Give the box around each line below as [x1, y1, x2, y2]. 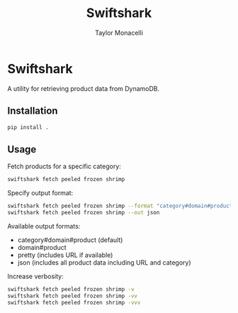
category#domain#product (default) [17, 236, 123, 244]
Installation [7, 105, 58, 117]
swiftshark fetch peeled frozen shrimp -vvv [7, 299, 141, 306]
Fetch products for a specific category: [7, 162, 122, 171]
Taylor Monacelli [94, 28, 144, 37]
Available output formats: [7, 221, 81, 230]
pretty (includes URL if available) [17, 251, 113, 259]
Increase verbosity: [7, 272, 64, 280]
